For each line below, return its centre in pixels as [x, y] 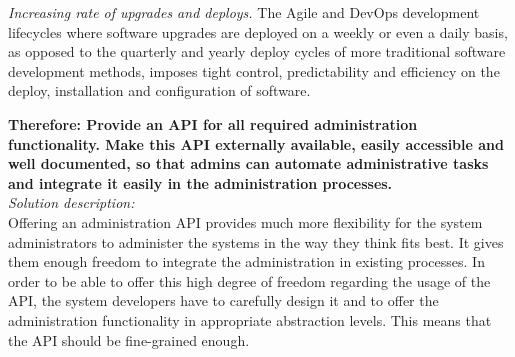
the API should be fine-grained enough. [129, 339]
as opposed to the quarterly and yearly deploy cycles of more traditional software [257, 51]
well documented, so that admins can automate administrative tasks [248, 163]
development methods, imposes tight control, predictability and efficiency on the [254, 70]
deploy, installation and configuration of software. [159, 90]
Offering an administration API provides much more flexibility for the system [245, 221]
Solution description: [71, 202]
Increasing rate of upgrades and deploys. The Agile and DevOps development [244, 12]
